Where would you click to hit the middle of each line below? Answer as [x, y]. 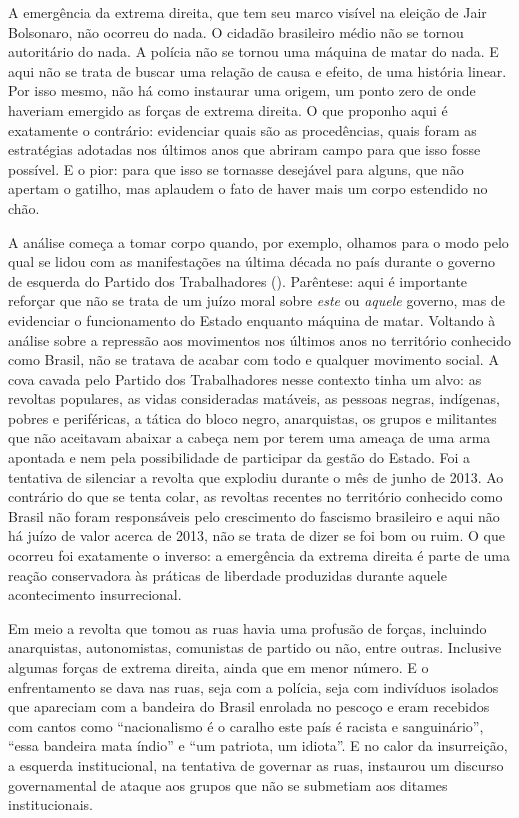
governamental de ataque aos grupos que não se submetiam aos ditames [228, 784]
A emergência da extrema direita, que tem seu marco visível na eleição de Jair [247, 12]
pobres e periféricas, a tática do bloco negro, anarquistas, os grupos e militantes [252, 417]
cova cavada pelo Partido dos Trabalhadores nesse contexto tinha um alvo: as [245, 378]
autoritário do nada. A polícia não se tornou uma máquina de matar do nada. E [253, 51]
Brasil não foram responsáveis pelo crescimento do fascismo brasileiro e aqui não [254, 515]
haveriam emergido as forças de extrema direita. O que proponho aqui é [228, 109]
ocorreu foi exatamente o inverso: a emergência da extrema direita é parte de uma [259, 555]
